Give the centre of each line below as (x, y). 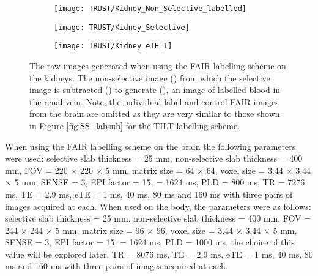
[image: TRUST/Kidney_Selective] (122, 27)
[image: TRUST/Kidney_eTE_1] (113, 46)
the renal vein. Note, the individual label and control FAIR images (154, 101)
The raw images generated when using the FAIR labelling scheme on (158, 65)
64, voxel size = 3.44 (245, 170)
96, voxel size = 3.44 (195, 230)
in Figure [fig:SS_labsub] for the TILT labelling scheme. (135, 125)
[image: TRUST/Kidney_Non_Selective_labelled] (150, 9)
